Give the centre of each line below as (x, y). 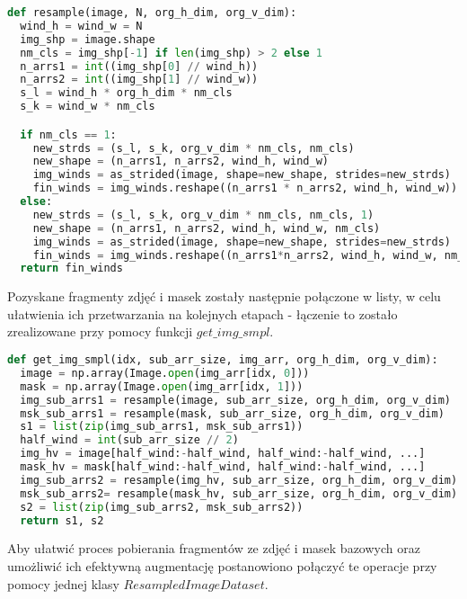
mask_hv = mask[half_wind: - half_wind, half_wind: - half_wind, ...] (223, 467)
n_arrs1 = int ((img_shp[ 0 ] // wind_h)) (139, 66)
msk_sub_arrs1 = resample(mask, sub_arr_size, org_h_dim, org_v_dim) (232, 413)
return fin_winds (71, 268)
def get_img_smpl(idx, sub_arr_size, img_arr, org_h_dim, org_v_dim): (223, 360)
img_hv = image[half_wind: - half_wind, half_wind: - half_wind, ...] (223, 454)
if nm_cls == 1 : (68, 134)
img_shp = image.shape (88, 39)
